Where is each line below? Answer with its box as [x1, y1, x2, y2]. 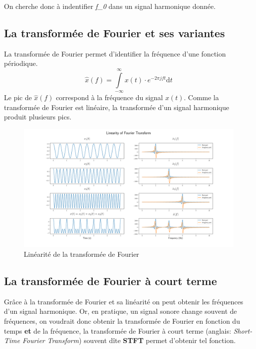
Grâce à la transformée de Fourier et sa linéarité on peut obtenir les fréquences [4, 296, 244, 306]
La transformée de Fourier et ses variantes [4, 25, 225, 40]
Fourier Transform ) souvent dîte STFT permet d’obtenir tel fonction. [22, 335, 236, 346]
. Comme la [184, 92, 219, 103]
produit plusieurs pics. [4, 112, 72, 122]
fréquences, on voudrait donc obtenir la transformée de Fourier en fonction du [4, 316, 240, 326]
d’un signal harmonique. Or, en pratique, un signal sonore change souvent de [4, 306, 237, 316]
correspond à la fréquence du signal [55, 92, 163, 103]
